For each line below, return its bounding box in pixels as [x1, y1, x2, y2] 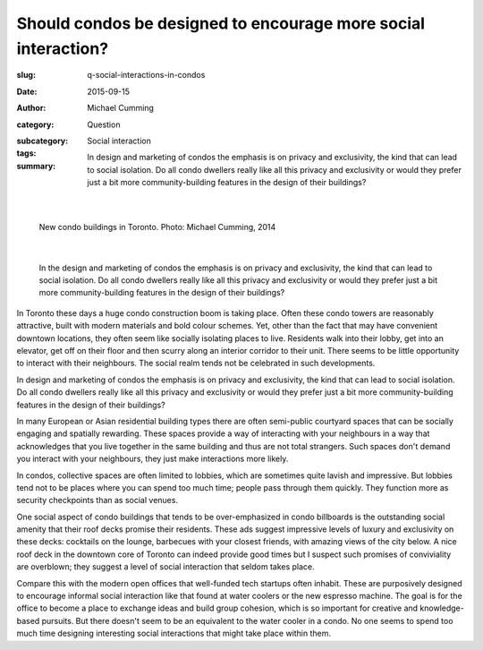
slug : [16, 70, 36, 81]
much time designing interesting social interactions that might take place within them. [16, 628, 331, 639]
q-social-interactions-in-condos [87, 70, 206, 81]
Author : [16, 103, 47, 114]
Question [87, 119, 121, 130]
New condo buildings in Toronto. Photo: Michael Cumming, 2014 [38, 221, 276, 232]
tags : [16, 148, 37, 158]
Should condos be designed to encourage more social [16, 13, 425, 33]
